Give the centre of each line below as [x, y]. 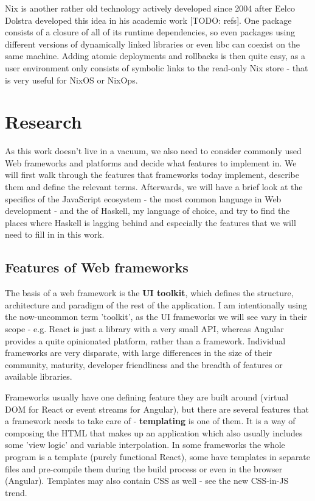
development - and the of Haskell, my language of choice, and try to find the [147, 211]
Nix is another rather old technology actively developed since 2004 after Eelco [150, 8]
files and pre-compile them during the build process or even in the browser [144, 468]
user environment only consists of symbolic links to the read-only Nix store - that [157, 67]
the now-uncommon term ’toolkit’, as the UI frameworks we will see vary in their [156, 317]
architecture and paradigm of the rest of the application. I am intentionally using [156, 304]
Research [43, 122]
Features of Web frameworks [97, 267]
